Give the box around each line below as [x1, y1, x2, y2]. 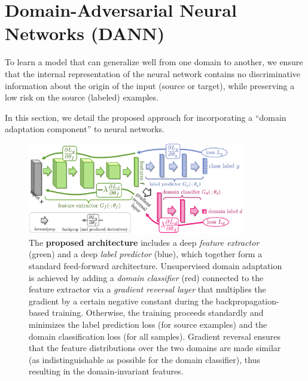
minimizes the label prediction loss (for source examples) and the [29, 318, 267, 330]
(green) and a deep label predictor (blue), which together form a [29, 248, 263, 260]
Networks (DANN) [5, 21, 165, 45]
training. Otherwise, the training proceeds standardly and [51, 306, 264, 319]
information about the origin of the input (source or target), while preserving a [5, 79, 295, 92]
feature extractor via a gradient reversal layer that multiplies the [29, 283, 266, 295]
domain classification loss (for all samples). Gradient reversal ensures [29, 330, 280, 342]
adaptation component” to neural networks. [5, 123, 164, 135]
